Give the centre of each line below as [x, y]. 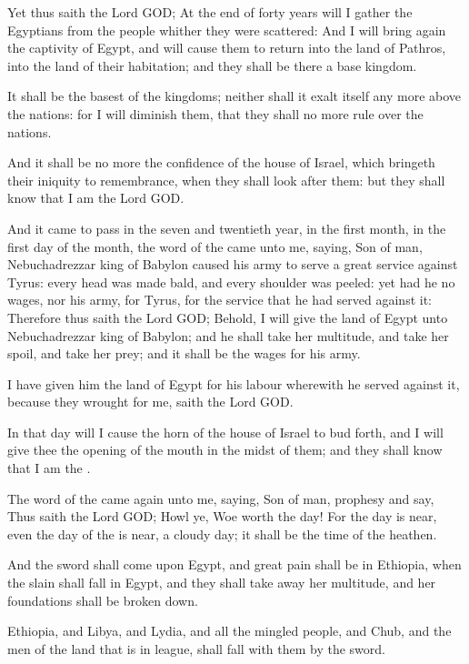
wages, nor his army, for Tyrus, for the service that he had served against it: [220, 300]
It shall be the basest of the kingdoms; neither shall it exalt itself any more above [234, 96]
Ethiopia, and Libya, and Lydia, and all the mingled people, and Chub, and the [230, 631]
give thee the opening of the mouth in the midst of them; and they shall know [225, 450]
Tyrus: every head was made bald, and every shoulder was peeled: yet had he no [231, 282]
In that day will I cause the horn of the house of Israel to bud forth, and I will [225, 432]
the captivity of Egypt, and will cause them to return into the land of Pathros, [227, 48]
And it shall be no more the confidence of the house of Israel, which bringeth [221, 162]
